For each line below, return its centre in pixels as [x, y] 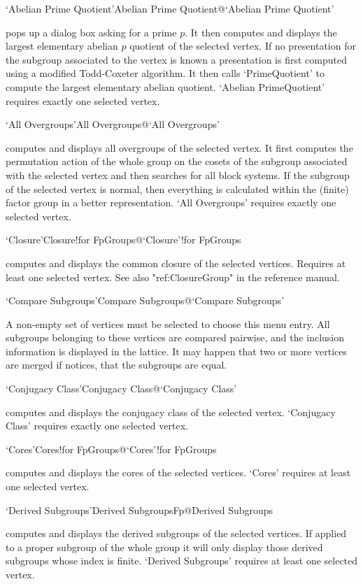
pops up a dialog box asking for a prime [91, 32]
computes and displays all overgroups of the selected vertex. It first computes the [179, 147]
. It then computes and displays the [261, 32]
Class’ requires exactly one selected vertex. [97, 426]
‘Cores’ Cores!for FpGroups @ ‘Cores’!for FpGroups [111, 449]
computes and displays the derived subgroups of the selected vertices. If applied [176, 533]
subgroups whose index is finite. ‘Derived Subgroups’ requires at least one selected [182, 561]
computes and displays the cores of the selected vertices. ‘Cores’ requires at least [178, 472]
